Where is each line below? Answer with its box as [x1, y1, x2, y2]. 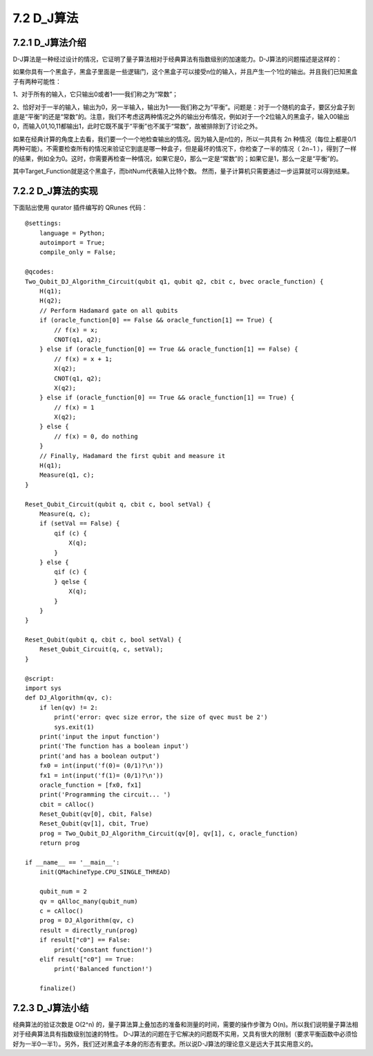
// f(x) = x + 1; [54, 355, 113, 363]
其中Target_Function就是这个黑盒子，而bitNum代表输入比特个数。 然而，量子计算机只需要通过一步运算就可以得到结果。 [12, 167, 354, 175]
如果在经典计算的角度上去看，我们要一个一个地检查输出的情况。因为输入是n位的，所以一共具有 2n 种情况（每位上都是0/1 [12, 135, 356, 143]
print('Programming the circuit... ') [39, 791, 171, 799]
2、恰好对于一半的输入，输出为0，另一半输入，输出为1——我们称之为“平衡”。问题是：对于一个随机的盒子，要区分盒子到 [12, 102, 355, 111]
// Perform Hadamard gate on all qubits [39, 307, 179, 314]
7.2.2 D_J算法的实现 [12, 185, 98, 197]
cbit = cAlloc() [39, 800, 95, 808]
